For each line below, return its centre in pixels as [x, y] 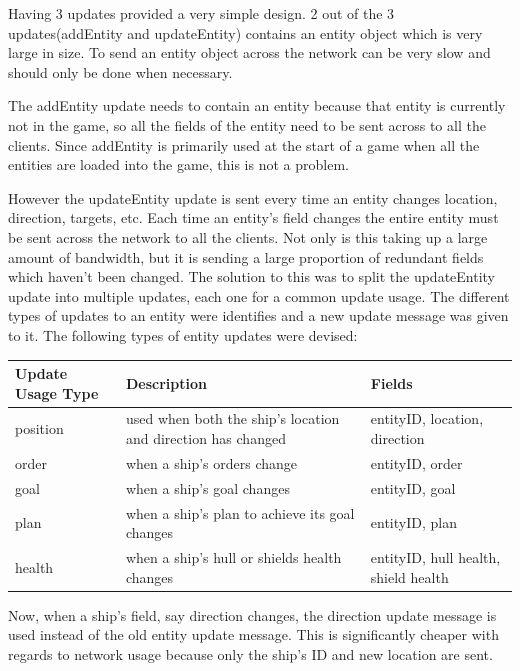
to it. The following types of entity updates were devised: [183, 334]
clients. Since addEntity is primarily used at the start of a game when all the [244, 144]
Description [166, 382]
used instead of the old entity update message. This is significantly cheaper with [253, 634]
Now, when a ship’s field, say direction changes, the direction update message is [252, 614]
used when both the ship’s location [232, 418]
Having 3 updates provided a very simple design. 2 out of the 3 [201, 13]
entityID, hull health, [435, 557]
